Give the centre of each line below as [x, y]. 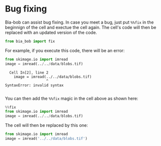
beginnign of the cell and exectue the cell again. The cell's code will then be [80, 27]
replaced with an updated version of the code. [51, 32]
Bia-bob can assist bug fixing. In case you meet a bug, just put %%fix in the [79, 22]
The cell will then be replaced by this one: [46, 125]
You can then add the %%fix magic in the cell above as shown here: [72, 98]
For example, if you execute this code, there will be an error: [65, 50]
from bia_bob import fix [30, 41]
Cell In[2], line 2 [29, 73]
